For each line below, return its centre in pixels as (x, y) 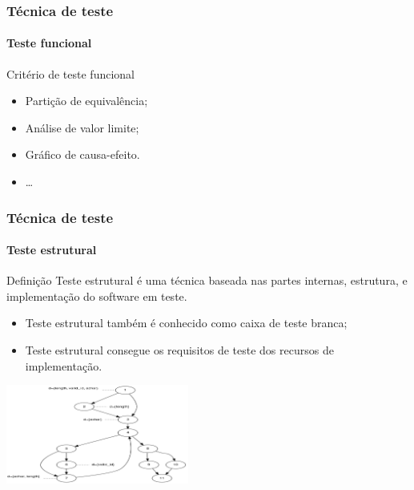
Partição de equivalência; (86, 101)
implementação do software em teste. (97, 296)
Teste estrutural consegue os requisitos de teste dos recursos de (179, 350)
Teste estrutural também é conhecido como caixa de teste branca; (186, 323)
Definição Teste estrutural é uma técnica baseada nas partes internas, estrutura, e (207, 280)
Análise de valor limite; (82, 127)
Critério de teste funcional (70, 73)
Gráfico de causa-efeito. (82, 154)
